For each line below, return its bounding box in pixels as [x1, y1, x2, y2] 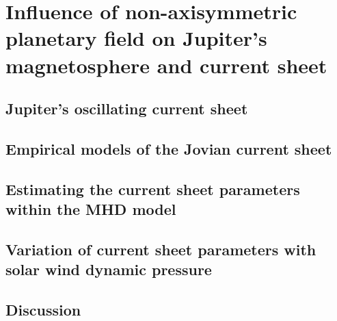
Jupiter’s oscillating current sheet [5, 98, 248, 119]
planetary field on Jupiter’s [5, 24, 267, 52]
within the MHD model [5, 198, 176, 220]
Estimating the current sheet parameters [5, 178, 300, 199]
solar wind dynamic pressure [5, 259, 212, 280]
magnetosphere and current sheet [5, 51, 327, 79]
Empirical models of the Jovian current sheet [5, 138, 332, 159]
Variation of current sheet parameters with [5, 238, 316, 259]
